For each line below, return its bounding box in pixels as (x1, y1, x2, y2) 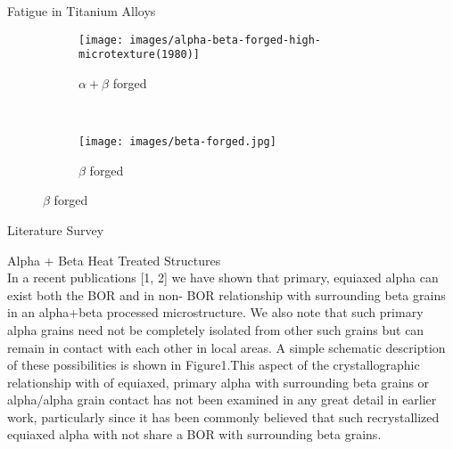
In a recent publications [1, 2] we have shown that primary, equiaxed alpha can (7, 268, 439, 287)
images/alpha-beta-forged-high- (129, 33, 322, 46)
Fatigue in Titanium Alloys (7, 2, 156, 20)
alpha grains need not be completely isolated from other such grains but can (7, 320, 424, 339)
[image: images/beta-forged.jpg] (78, 135, 276, 149)
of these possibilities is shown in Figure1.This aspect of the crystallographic (7, 355, 420, 374)
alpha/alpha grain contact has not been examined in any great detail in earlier (7, 390, 437, 409)
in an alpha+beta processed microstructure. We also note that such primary (7, 303, 424, 322)
